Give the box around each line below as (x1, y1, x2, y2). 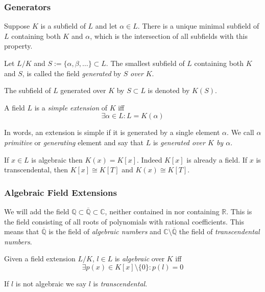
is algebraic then (31, 154, 83, 165)
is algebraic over (114, 253, 165, 264)
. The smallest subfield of (106, 58, 185, 68)
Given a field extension (4, 253, 76, 264)
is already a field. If (186, 154, 248, 165)
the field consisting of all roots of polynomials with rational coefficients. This (4, 216, 244, 227)
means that (4, 226, 39, 237)
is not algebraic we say (15, 278, 87, 288)
